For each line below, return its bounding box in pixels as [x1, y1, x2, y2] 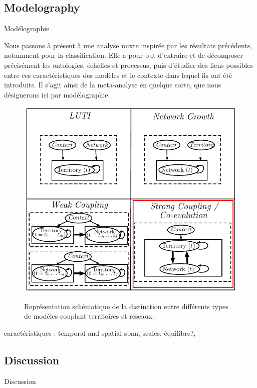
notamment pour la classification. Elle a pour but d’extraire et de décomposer [4, 50, 243, 60]
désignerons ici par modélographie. [4, 89, 110, 100]
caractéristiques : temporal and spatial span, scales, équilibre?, [4, 327, 196, 338]
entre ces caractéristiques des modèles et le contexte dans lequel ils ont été [4, 69, 232, 80]
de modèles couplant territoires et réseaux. [24, 311, 154, 321]
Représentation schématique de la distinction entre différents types [24, 301, 228, 311]
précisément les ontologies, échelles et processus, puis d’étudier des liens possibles [4, 59, 253, 70]
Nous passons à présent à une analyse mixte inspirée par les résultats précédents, [4, 40, 252, 50]
